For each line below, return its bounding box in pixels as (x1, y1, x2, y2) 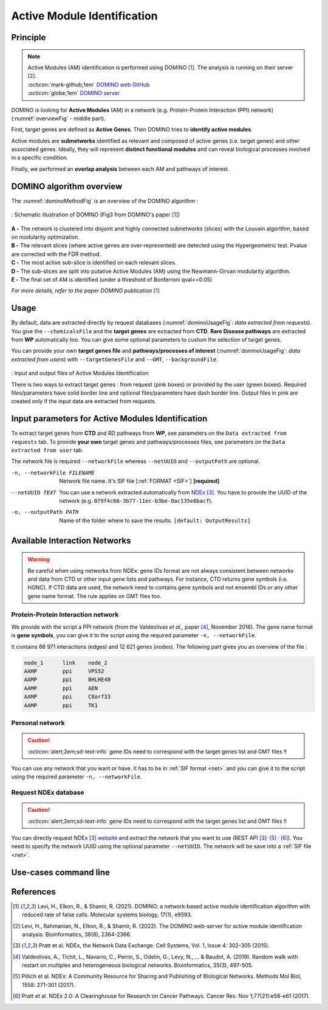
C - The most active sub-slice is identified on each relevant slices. (11, 259, 177, 266)
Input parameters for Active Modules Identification (11, 413, 208, 424)
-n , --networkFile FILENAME (11, 469, 95, 476)
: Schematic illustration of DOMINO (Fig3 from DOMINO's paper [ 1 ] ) (11, 211, 180, 218)
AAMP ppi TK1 (24, 702, 98, 708)
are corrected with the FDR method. (11, 250, 101, 258)
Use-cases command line (11, 867, 111, 877)
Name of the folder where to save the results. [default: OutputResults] (59, 517, 251, 524)
